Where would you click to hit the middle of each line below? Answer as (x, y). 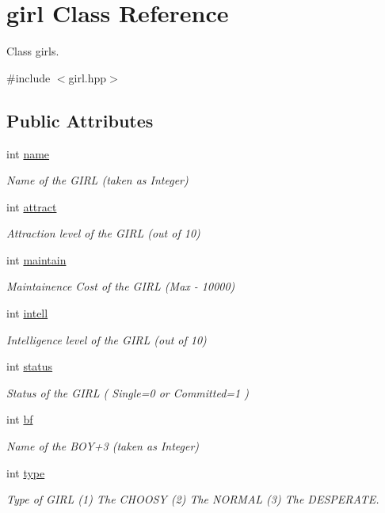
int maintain (36, 259)
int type (26, 472)
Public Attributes (80, 120)
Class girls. (33, 51)
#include (29, 77)
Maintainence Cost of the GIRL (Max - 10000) (121, 286)
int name (28, 153)
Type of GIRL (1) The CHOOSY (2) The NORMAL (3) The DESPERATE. (193, 499)
